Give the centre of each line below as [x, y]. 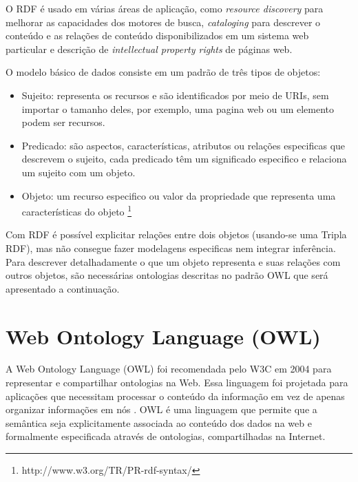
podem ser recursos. [63, 122]
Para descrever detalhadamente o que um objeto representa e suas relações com [173, 261]
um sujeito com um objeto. [78, 172]
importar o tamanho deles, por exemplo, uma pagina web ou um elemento [178, 108]
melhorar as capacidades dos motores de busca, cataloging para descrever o [163, 22]
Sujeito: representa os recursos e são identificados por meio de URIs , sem [175, 95]
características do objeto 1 [77, 210]
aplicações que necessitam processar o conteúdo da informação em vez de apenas [175, 396]
